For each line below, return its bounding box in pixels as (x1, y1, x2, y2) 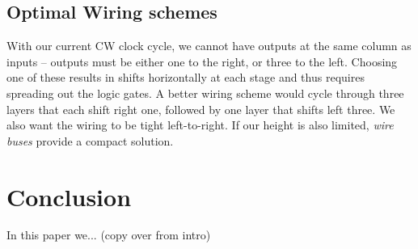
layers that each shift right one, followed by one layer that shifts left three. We (6, 100, 395, 117)
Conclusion (6, 179, 132, 213)
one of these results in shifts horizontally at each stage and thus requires (6, 69, 365, 86)
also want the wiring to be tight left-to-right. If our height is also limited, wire (6, 116, 394, 133)
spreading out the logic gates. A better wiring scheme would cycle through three (6, 84, 404, 101)
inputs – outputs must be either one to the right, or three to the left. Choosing (6, 53, 398, 70)
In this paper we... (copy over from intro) (6, 226, 211, 243)
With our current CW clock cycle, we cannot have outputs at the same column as (6, 37, 412, 54)
